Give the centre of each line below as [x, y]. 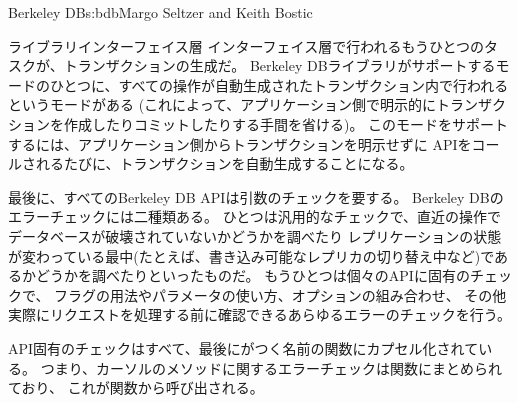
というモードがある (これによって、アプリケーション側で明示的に [222, 104]
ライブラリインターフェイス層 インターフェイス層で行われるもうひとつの [246, 45]
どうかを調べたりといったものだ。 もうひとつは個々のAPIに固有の [252, 275]
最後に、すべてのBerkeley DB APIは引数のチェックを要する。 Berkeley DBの [256, 196]
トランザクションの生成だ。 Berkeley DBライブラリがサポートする [279, 65]
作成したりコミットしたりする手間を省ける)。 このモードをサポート [286, 123]
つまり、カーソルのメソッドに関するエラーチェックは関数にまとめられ [271, 367]
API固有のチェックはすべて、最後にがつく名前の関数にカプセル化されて [243, 347]
